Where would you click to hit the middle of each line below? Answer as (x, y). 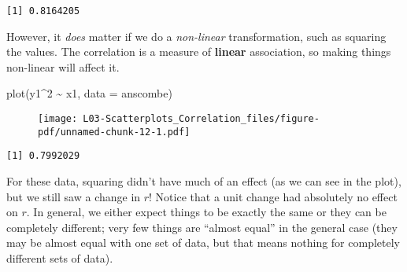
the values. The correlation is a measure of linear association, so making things (199, 51)
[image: (58, 119)
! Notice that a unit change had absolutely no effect (273, 196)
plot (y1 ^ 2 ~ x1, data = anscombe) (89, 93)
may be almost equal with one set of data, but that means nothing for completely (203, 243)
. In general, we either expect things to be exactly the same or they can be (206, 212)
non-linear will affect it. (63, 66)
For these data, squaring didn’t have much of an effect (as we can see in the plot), (204, 181)
